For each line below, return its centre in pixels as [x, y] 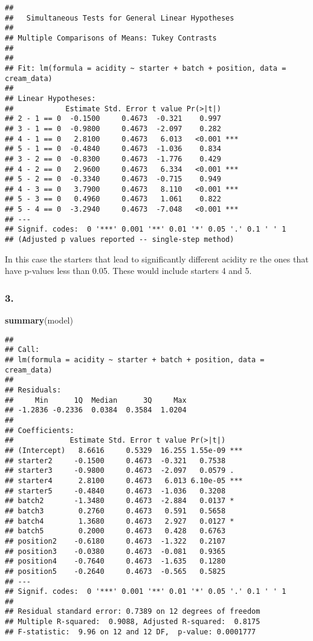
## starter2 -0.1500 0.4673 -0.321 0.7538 [115, 460]
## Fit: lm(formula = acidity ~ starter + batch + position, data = [146, 68]
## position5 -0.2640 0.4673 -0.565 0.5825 [115, 571]
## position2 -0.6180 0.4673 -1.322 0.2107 [115, 541]
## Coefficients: [40, 430]
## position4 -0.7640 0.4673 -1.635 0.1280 [115, 561]
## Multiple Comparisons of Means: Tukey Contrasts [111, 38]
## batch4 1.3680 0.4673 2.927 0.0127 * [120, 521]
